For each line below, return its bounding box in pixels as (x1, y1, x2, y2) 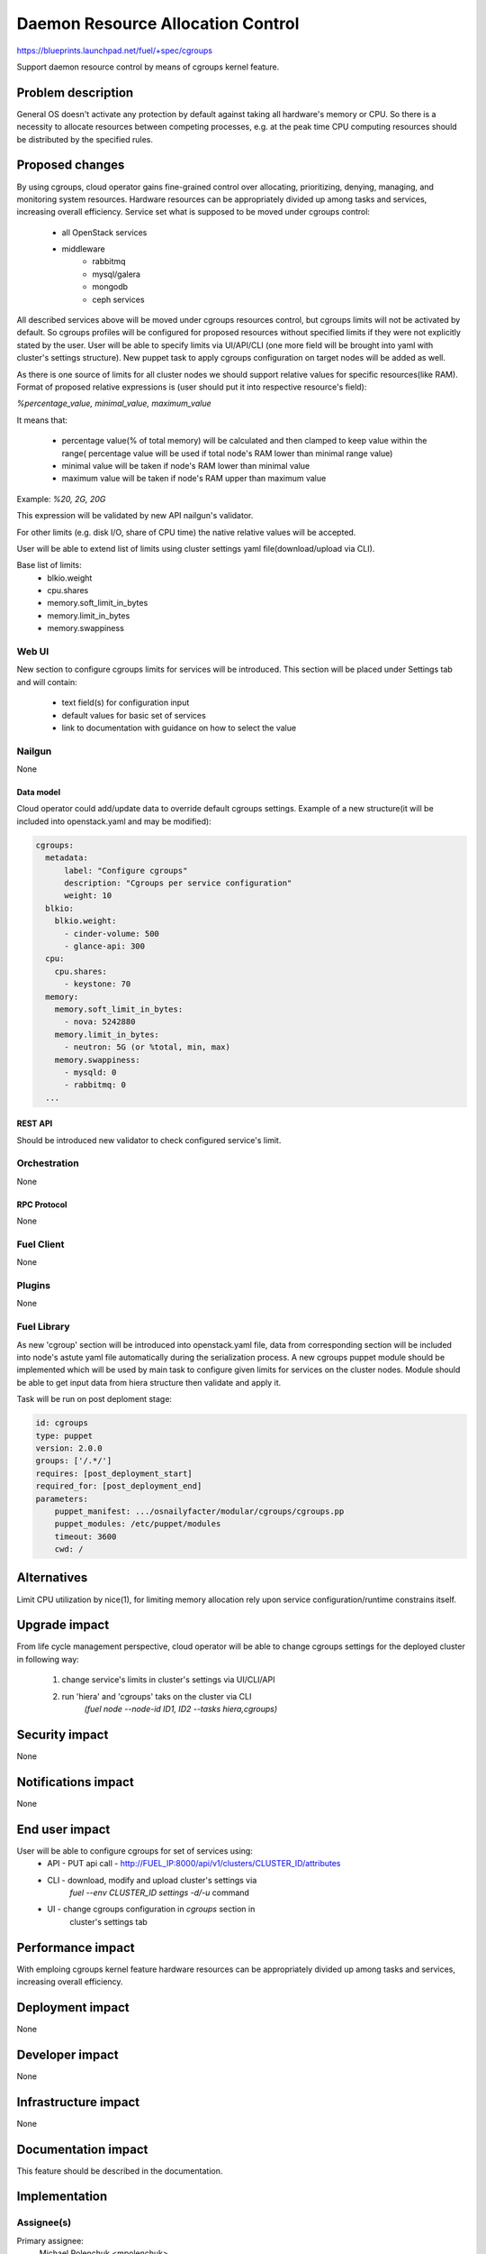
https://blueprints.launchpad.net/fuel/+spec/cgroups (16, 45, 213, 56)
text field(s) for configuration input (61, 697, 190, 708)
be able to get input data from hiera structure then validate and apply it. (16, 1377, 282, 1388)
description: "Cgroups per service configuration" (64, 878, 292, 888)
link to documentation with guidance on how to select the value (61, 722, 297, 733)
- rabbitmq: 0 (64, 1080, 126, 1090)
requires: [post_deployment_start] (35, 1468, 193, 1479)
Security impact (16, 1727, 109, 1742)
